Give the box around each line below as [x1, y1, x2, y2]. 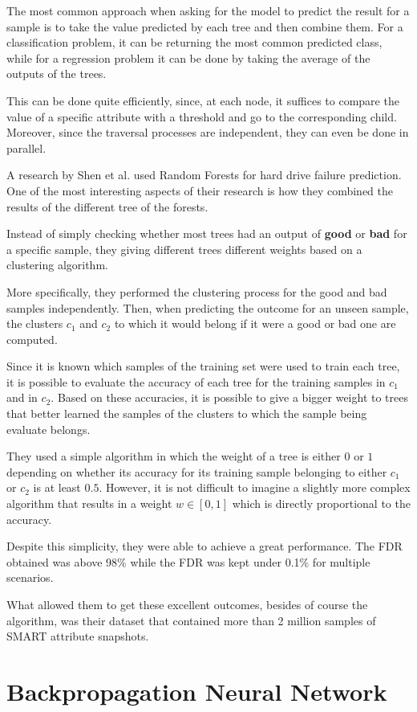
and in [6, 389, 38, 406]
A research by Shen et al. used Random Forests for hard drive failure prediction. [6, 166, 402, 183]
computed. [6, 330, 58, 347]
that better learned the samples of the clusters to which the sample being [6, 405, 367, 422]
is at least [33, 479, 81, 496]
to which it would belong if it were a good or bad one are [114, 315, 396, 332]
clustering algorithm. [6, 256, 108, 273]
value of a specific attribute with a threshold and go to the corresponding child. [6, 108, 397, 125]
